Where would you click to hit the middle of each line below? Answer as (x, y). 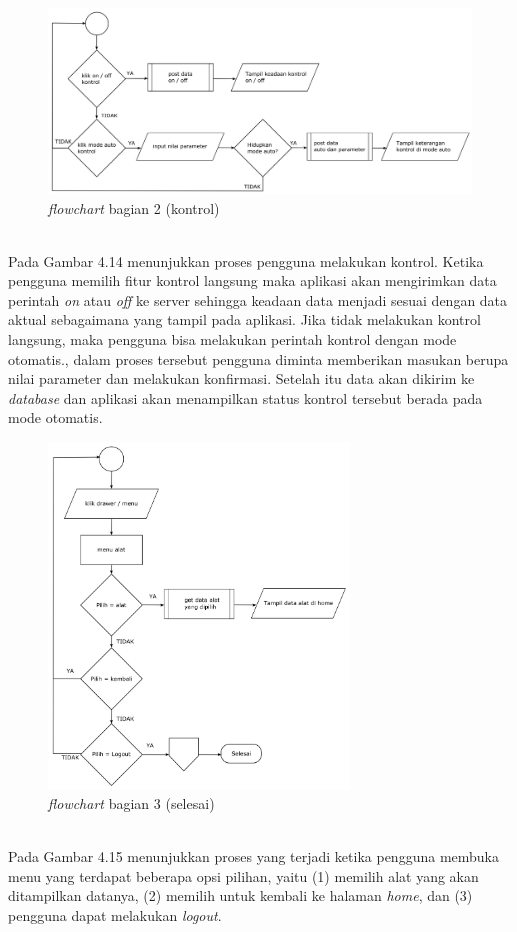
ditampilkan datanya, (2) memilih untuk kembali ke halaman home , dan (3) (240, 895)
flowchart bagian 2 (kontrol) (134, 207)
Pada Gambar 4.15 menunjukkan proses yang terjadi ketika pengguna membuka (253, 856)
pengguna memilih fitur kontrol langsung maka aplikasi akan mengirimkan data (252, 280)
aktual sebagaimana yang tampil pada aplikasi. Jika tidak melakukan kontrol (244, 319)
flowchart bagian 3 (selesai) (131, 803)
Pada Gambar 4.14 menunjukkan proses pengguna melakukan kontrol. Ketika (246, 260)
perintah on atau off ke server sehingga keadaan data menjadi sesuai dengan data (258, 299)
